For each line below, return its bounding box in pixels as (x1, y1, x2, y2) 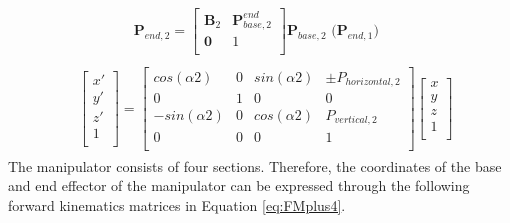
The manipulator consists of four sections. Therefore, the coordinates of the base (8, 155, 502, 176)
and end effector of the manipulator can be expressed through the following (8, 175, 470, 196)
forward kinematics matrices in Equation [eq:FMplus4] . (8, 194, 346, 215)
